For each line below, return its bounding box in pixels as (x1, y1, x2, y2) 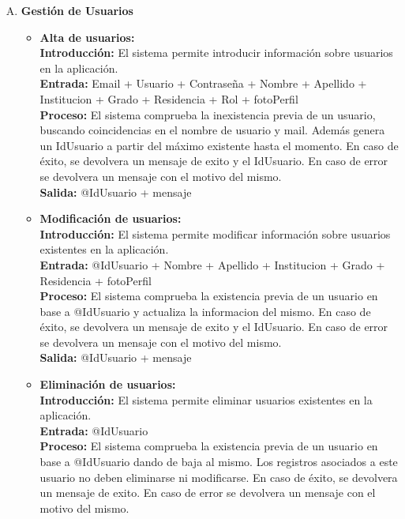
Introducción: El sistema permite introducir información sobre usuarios (39, 44, 393, 61)
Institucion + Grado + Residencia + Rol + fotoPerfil (39, 90, 298, 107)
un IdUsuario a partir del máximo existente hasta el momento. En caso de (39, 137, 399, 153)
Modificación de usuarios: (39, 210, 182, 227)
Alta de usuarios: (39, 28, 135, 45)
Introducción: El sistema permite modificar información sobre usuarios (39, 225, 391, 242)
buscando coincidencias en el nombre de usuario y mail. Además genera (39, 122, 385, 138)
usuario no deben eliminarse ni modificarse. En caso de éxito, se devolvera (39, 468, 398, 485)
